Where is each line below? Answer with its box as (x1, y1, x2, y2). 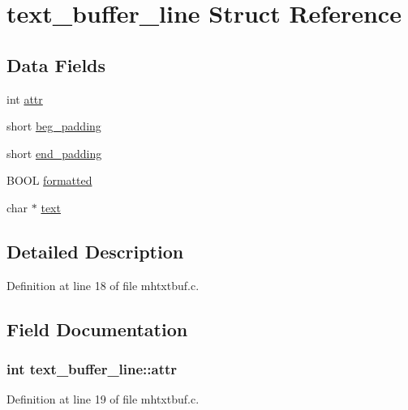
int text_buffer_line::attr (6, 359, 178, 379)
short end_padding (6, 144, 102, 161)
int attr (6, 90, 43, 107)
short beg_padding (6, 117, 101, 135)
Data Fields (6, 52, 106, 77)
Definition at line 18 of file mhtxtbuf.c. (6, 276, 200, 293)
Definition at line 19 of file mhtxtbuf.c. (6, 391, 200, 408)
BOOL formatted (6, 172, 92, 189)
